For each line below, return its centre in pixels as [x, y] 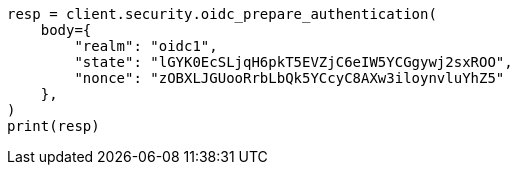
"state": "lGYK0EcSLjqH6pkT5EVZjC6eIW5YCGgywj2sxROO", [293, 62]
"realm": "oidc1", [146, 46]
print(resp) [53, 126]
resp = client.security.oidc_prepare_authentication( [222, 14]
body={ [66, 30]
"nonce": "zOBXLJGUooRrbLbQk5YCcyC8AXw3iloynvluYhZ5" [289, 78]
